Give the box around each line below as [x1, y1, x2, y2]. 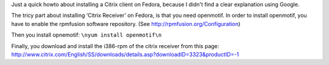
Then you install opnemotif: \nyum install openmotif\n [11, 31, 162, 39]
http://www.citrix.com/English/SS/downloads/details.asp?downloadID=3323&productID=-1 [11, 51, 239, 58]
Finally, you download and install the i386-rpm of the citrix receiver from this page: [11, 42, 219, 49]
